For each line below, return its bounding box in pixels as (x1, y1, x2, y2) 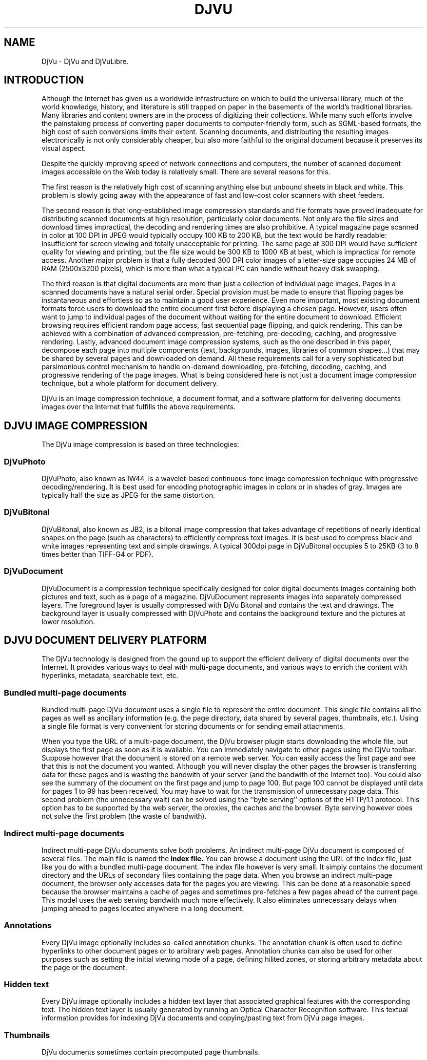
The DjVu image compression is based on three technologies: (41, 440, 239, 449)
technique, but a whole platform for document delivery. (41, 379, 218, 388)
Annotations (4, 920, 52, 931)
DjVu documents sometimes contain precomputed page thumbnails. (41, 1048, 260, 1057)
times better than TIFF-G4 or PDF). (41, 550, 154, 558)
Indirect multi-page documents (4, 828, 124, 838)
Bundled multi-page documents (4, 687, 127, 698)
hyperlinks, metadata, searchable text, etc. (41, 671, 178, 680)
